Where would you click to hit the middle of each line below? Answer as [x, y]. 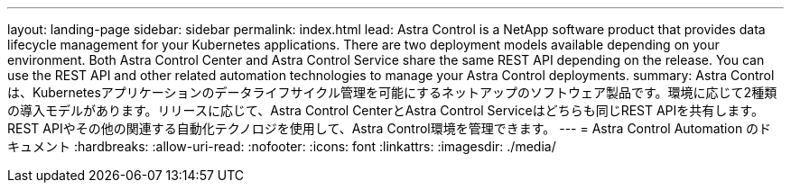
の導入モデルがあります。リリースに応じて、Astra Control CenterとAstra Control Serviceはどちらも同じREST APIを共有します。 [386, 110]
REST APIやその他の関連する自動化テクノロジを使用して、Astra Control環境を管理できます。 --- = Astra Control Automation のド [390, 128]
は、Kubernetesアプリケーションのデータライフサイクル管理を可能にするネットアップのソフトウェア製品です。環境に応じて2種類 [392, 92]
